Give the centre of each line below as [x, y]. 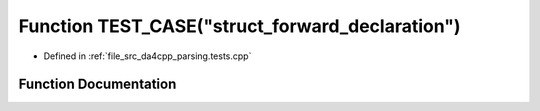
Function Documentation [97, 84]
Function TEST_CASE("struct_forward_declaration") [239, 26]
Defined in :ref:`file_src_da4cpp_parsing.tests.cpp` [147, 56]
